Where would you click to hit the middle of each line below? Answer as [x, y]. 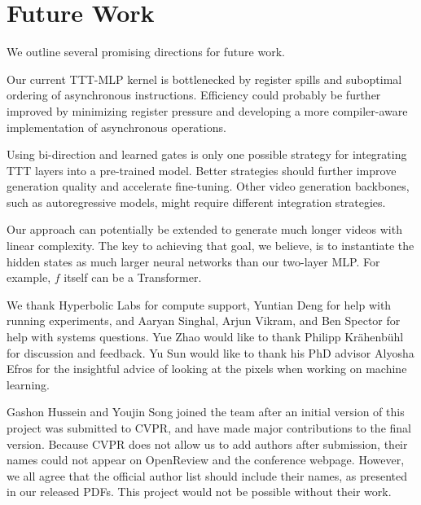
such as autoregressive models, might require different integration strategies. [196, 202]
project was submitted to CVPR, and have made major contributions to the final [209, 428]
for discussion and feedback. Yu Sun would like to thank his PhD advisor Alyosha [210, 352]
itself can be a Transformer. [133, 277]
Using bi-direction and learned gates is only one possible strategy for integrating [207, 154]
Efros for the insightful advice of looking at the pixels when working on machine [207, 369]
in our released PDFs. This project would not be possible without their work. [199, 492]
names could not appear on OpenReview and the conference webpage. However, [206, 460]
